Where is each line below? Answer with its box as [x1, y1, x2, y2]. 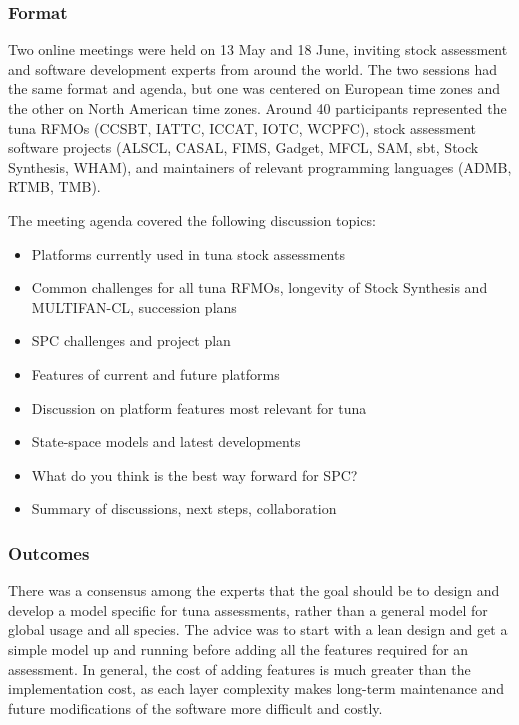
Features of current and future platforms [31, 363, 280, 384]
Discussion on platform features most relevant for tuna [31, 397, 367, 418]
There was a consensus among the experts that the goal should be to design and [8, 580, 500, 601]
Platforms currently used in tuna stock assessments [31, 243, 345, 264]
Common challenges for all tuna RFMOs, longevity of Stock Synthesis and [31, 277, 488, 298]
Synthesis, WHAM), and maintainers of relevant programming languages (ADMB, [8, 156, 512, 177]
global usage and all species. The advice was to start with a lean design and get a [8, 619, 508, 640]
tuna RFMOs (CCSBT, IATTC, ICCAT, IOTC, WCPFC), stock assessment [8, 117, 477, 138]
